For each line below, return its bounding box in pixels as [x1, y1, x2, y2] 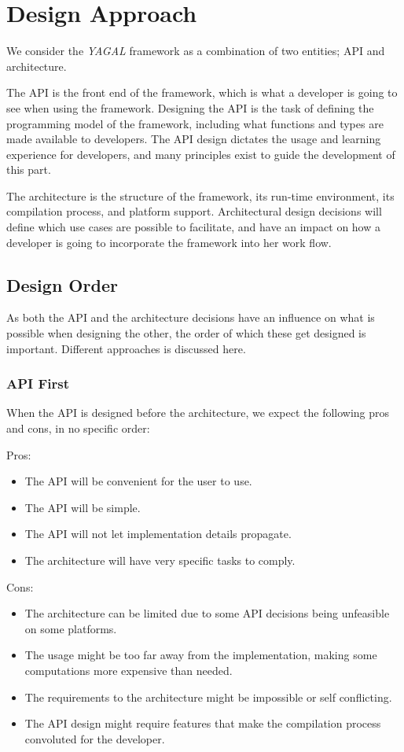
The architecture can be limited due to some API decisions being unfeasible [24, 605, 390, 621]
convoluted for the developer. [24, 730, 165, 746]
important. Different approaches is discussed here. [6, 340, 246, 356]
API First [6, 374, 70, 393]
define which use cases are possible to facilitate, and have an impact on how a [6, 219, 380, 235]
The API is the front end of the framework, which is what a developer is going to [6, 84, 398, 101]
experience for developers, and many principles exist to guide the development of [6, 146, 395, 162]
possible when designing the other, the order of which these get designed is [6, 325, 366, 341]
